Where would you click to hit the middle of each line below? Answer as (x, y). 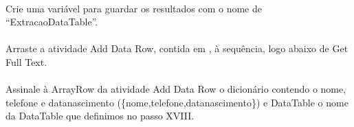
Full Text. (26, 61)
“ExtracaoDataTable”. (52, 22)
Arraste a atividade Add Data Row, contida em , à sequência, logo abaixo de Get (177, 48)
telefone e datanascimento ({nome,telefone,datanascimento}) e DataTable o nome (177, 102)
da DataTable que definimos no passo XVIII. (100, 116)
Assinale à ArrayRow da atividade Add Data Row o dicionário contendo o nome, (176, 89)
